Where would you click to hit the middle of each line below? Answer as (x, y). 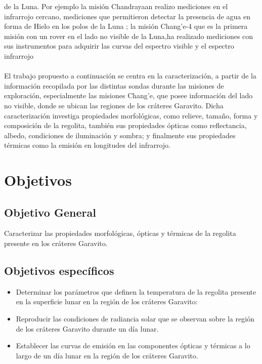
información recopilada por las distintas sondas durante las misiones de (114, 85)
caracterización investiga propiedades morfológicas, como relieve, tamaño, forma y (131, 115)
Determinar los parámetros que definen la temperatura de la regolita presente (136, 291)
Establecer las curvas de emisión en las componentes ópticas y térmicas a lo (133, 346)
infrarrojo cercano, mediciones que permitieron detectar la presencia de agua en (127, 16)
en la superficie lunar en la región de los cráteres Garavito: (107, 301)
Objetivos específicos (59, 271)
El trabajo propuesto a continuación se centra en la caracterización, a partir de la (130, 76)
